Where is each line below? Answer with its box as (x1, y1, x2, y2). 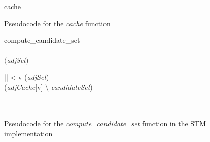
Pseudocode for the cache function (4, 18, 111, 28)
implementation (4, 128, 53, 138)
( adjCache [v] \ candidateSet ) (4, 81, 93, 92)
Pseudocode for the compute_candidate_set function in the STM (4, 118, 206, 129)
